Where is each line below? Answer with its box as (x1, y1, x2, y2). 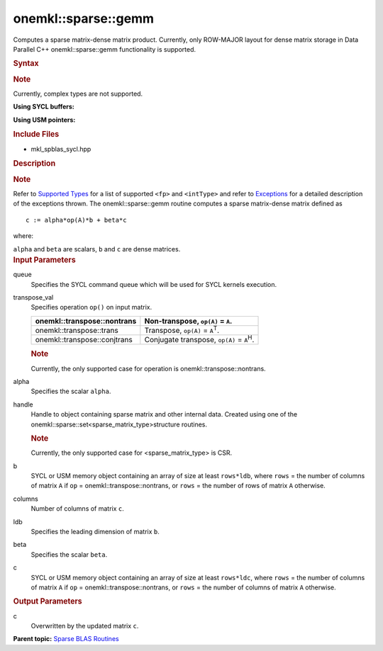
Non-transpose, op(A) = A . (144, 316, 233, 326)
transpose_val (13, 293, 54, 301)
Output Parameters (13, 596, 82, 606)
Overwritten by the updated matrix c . (30, 622, 139, 630)
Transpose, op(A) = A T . (144, 324, 220, 336)
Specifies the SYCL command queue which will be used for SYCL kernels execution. (30, 280, 277, 288)
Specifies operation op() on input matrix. (30, 303, 152, 312)
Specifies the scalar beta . (30, 550, 108, 559)
